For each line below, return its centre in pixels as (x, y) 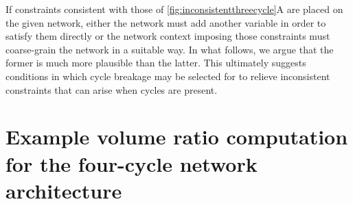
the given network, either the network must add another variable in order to (166, 22)
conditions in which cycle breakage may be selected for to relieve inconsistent (168, 76)
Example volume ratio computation (177, 137)
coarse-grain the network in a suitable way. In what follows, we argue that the (170, 49)
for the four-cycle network (132, 163)
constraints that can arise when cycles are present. (112, 89)
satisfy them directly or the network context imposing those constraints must (168, 36)
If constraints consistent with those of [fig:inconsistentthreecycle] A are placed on (174, 9)
